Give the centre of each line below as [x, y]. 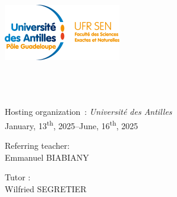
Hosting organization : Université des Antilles [88, 112]
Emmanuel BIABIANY [47, 157]
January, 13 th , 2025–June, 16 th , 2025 [72, 124]
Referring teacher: [37, 146]
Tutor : [18, 177]
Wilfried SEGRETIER [46, 189]
